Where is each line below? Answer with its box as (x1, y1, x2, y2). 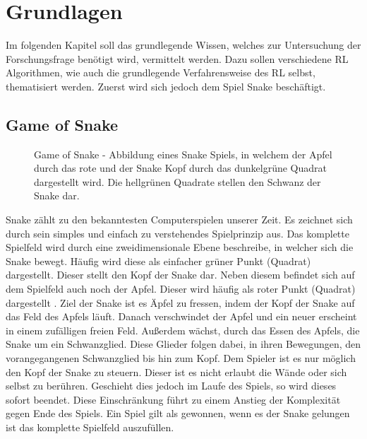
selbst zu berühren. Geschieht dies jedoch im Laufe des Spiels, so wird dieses (6, 378, 337, 393)
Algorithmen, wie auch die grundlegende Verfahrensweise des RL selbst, (6, 65, 315, 80)
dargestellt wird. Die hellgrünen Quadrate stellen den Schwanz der (34, 174, 321, 189)
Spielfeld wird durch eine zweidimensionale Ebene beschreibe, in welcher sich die (6, 240, 354, 254)
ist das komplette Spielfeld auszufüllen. (6, 419, 174, 434)
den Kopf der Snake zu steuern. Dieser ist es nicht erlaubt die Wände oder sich (6, 364, 347, 379)
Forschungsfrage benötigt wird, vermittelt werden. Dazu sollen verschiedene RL (6, 51, 349, 66)
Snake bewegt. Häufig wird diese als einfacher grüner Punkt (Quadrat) (6, 253, 311, 268)
